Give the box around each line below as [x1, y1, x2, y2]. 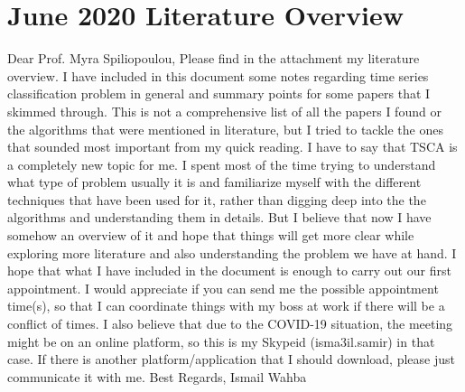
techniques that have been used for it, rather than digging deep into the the [7, 190, 426, 209]
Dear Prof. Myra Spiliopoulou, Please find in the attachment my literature [7, 49, 420, 68]
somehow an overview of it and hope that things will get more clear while [7, 226, 414, 245]
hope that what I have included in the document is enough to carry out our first [7, 261, 451, 280]
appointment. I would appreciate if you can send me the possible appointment [7, 278, 439, 297]
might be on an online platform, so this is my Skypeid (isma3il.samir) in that [7, 331, 435, 350]
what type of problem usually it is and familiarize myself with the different [7, 173, 422, 191]
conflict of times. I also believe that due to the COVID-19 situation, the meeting [7, 314, 453, 333]
